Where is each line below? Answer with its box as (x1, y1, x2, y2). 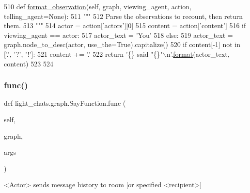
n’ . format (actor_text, (166, 48, 230, 59)
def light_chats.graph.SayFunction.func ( (4, 98, 126, 108)
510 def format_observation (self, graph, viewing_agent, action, (4, 1, 191, 11)
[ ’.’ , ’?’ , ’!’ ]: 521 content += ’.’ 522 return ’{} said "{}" (4, 48, 163, 59)
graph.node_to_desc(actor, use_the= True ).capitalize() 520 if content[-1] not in (4, 39, 241, 49)
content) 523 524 (4, 58, 53, 68)
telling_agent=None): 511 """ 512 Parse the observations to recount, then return (4, 11, 243, 21)
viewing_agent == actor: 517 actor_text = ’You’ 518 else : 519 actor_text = (4, 30, 233, 40)
